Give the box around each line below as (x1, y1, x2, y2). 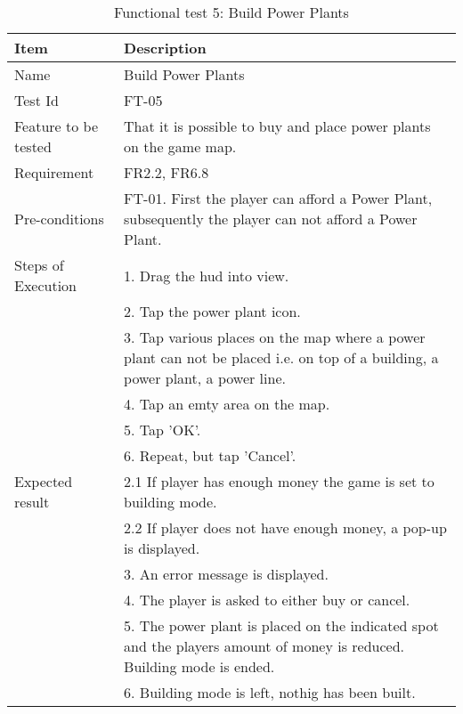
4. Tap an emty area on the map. (124, 394, 330, 414)
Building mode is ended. (124, 656, 275, 677)
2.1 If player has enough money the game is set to (124, 471, 435, 491)
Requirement (14, 162, 94, 183)
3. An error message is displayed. (124, 564, 329, 584)
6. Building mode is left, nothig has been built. (124, 682, 416, 702)
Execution (14, 275, 77, 296)
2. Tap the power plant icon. (124, 301, 301, 321)
